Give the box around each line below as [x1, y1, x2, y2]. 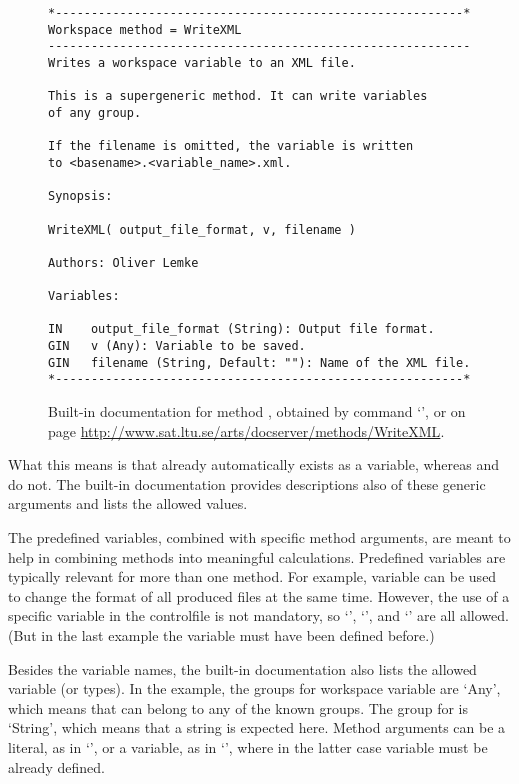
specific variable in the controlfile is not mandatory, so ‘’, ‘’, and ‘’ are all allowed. [8, 605, 509, 626]
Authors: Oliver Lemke [48, 255, 199, 270]
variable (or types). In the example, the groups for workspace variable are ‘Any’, [8, 678, 501, 699]
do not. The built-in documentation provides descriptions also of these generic [8, 473, 486, 494]
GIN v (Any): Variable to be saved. [48, 339, 306, 354]
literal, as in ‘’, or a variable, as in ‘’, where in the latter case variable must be [8, 737, 488, 757]
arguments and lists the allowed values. [8, 493, 248, 514]
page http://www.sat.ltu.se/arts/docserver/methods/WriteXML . [48, 420, 445, 441]
